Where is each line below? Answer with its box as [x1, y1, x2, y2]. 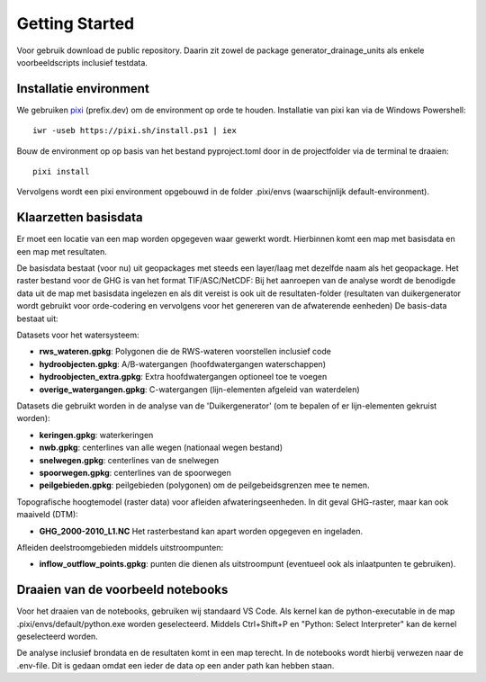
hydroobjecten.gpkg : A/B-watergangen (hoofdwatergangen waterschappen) [39, 358, 326, 369]
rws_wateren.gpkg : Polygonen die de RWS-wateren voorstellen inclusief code [39, 346, 332, 357]
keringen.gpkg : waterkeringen [39, 429, 154, 440]
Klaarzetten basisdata [16, 210, 143, 225]
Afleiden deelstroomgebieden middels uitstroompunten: [16, 542, 224, 552]
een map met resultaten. [16, 246, 107, 256]
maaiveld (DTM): [16, 509, 78, 520]
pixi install [32, 166, 90, 177]
